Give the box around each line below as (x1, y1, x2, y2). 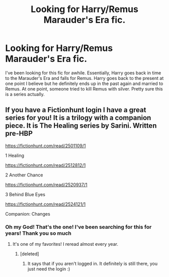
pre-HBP (5, 129, 33, 138)
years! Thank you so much (5, 230, 71, 237)
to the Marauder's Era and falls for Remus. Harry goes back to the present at (5, 75, 164, 81)
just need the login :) (27, 266, 70, 272)
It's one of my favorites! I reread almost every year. (12, 241, 118, 247)
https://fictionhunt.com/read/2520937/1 (5, 181, 88, 188)
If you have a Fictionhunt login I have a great (5, 106, 146, 114)
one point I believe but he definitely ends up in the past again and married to (5, 80, 163, 86)
